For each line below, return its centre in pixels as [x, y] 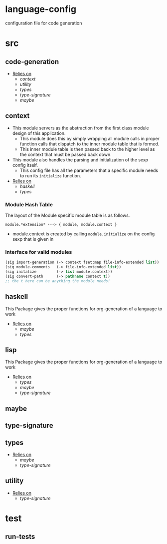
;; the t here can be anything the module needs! [58, 281]
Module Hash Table [29, 204]
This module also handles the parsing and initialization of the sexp [80, 160]
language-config [41, 9]
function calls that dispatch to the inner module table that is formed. [89, 144]
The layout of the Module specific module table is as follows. [68, 215]
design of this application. [39, 133]
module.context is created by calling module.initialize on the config [83, 234]
